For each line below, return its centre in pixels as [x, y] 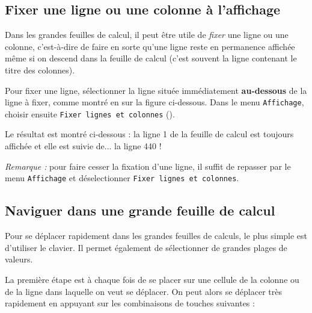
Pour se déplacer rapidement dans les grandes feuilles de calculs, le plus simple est [156, 236]
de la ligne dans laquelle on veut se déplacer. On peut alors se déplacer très [143, 291]
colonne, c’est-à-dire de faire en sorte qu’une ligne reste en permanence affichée [150, 46]
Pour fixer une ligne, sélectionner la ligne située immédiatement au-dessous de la [156, 90]
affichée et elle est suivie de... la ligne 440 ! [83, 146]
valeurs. [19, 259]
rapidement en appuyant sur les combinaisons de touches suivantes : [130, 303]
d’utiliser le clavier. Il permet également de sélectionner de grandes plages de [146, 247]
